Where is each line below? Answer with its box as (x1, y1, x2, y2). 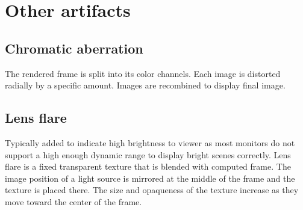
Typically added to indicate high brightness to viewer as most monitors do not (5, 136, 295, 149)
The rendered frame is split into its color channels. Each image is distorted (5, 67, 281, 79)
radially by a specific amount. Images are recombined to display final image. (5, 79, 286, 91)
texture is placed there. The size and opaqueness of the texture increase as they (5, 184, 299, 196)
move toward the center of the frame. (5, 195, 142, 208)
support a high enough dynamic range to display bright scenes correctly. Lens (5, 148, 291, 161)
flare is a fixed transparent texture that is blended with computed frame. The (5, 160, 291, 173)
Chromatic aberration (5, 39, 143, 57)
